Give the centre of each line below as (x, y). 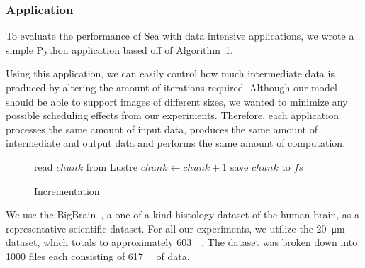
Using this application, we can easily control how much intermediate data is (170, 73)
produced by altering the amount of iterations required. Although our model (172, 87)
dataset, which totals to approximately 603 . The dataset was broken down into (182, 242)
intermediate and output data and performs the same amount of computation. (176, 143)
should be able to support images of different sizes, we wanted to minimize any (177, 101)
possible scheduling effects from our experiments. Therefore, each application (172, 115)
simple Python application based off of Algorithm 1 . (119, 49)
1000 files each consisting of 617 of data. (98, 256)
